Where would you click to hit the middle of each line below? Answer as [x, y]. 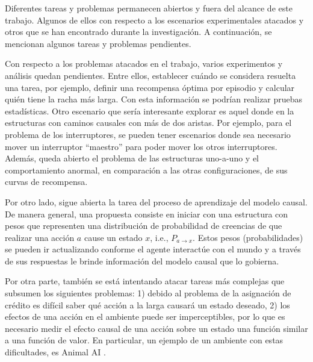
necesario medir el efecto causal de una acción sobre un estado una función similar [156, 328]
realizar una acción [40, 237]
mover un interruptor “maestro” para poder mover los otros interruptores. [141, 146]
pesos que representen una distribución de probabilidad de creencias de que [144, 226]
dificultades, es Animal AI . [55, 352]
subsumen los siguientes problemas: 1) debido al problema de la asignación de [148, 293]
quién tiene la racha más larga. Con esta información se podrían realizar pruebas [154, 99]
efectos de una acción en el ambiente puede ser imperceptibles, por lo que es [145, 317]
